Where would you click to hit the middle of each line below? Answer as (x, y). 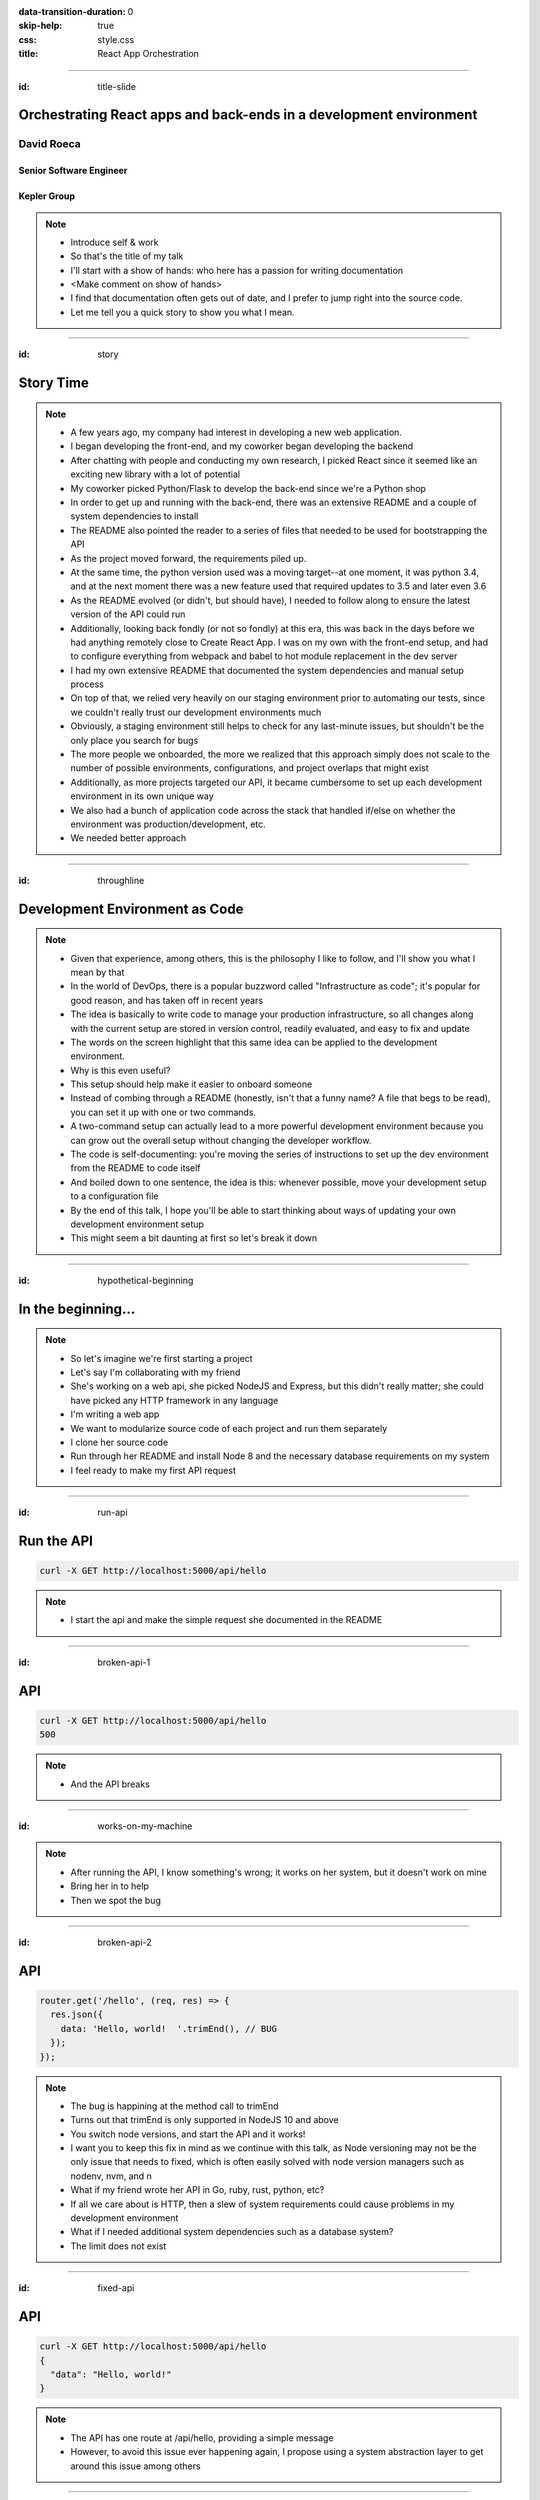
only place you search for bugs (134, 740)
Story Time (53, 383)
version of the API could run (128, 614)
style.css (116, 39)
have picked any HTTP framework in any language (174, 1400)
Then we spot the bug (116, 1900)
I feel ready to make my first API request (153, 1470)
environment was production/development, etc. (168, 824)
